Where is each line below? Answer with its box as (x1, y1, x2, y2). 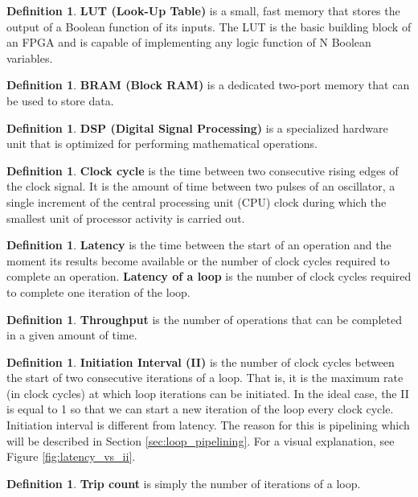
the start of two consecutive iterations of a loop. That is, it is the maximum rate (6, 369, 404, 386)
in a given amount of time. (6, 327, 137, 343)
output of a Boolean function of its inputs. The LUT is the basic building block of (6, 18, 412, 35)
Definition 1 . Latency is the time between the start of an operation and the (6, 236, 391, 253)
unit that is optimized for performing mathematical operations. (6, 135, 318, 152)
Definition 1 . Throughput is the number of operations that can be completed (6, 310, 402, 327)
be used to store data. (6, 92, 114, 109)
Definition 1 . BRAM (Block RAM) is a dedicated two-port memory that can (6, 76, 410, 93)
